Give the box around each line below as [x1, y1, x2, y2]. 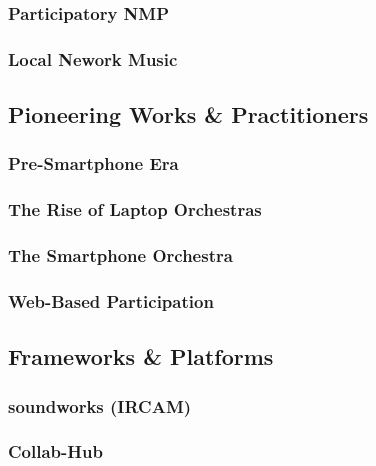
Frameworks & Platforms [8, 341, 274, 372]
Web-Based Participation [8, 288, 214, 313]
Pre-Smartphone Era [8, 151, 179, 176]
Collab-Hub [8, 439, 103, 464]
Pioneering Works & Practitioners [8, 99, 369, 130]
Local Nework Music [8, 46, 178, 71]
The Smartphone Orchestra [8, 243, 233, 268]
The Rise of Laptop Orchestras [8, 197, 262, 222]
